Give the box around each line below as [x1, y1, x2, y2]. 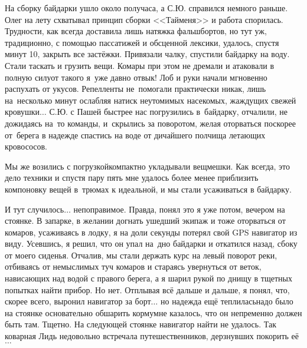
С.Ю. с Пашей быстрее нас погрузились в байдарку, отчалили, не [49, 105, 288, 118]
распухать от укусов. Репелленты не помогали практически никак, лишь [5, 82, 266, 95]
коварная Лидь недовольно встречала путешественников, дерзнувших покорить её [5, 330, 299, 342]
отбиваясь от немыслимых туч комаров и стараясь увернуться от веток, [5, 260, 262, 273]
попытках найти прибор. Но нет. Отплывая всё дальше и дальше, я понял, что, [5, 283, 290, 296]
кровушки [5, 105, 40, 118]
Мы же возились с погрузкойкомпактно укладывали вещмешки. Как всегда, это [5, 160, 290, 172]
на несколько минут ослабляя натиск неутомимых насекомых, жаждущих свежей [5, 94, 296, 106]
